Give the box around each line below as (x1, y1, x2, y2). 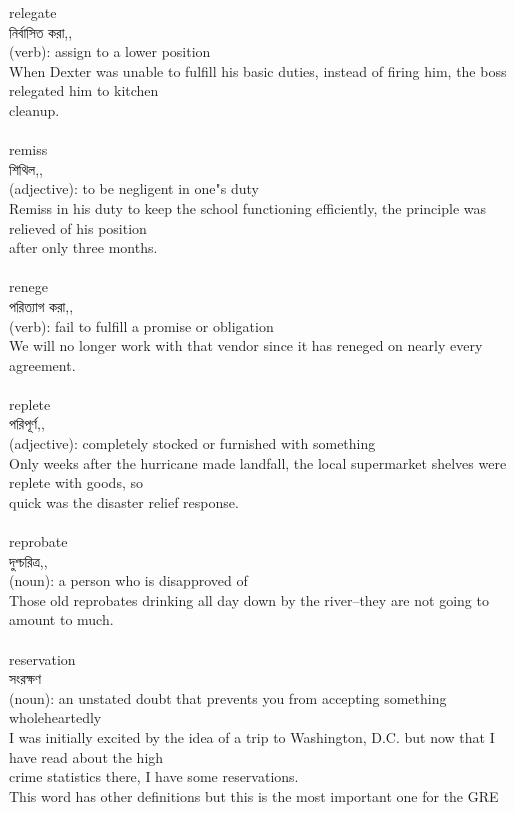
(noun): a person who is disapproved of (9, 570, 248, 591)
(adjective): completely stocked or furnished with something (9, 433, 376, 454)
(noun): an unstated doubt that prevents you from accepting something (9, 687, 447, 708)
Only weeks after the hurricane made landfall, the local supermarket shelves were (9, 452, 507, 473)
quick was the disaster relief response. (9, 491, 239, 512)
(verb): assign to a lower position (9, 41, 211, 62)
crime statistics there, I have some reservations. (9, 766, 299, 787)
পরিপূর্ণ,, (9, 413, 45, 434)
